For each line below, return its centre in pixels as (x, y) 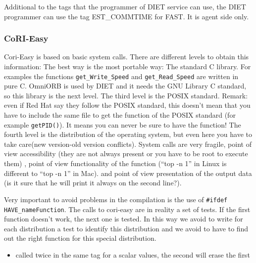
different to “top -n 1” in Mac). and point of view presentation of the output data (128, 173)
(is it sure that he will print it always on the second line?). (93, 183)
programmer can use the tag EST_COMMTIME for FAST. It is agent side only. (127, 16)
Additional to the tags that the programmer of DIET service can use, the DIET (125, 6)
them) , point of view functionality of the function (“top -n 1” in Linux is (115, 163)
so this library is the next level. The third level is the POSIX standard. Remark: (126, 95)
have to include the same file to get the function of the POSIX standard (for (120, 115)
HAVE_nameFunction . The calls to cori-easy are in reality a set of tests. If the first (127, 209)
